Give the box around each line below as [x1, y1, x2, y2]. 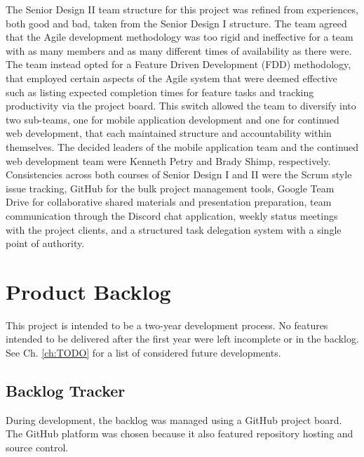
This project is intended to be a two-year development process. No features [6, 317, 328, 332]
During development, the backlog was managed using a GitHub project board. [6, 412, 342, 427]
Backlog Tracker [6, 379, 126, 401]
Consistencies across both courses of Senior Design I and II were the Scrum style [6, 167, 352, 182]
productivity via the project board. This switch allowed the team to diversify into [6, 98, 356, 113]
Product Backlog [6, 277, 171, 305]
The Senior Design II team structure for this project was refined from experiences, [6, 2, 358, 16]
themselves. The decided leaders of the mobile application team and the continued [6, 139, 359, 154]
